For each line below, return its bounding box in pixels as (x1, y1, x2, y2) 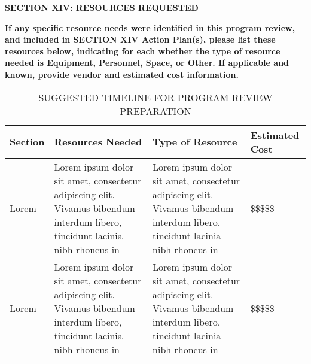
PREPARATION (120, 104, 191, 118)
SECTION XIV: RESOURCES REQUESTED (5, 1, 199, 13)
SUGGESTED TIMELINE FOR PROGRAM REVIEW (38, 90, 273, 104)
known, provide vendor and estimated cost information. (5, 68, 239, 80)
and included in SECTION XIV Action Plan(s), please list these (5, 33, 276, 45)
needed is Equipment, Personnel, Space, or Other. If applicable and (5, 56, 289, 69)
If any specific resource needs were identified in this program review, (5, 21, 295, 34)
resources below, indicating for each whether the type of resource (5, 44, 280, 57)
